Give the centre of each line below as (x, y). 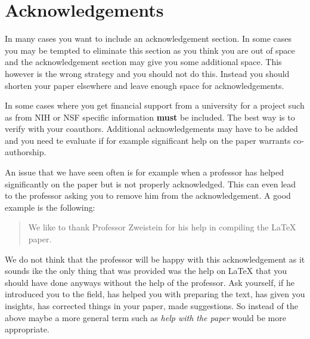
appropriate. (27, 329)
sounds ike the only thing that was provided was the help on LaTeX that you (146, 271)
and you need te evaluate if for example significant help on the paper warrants (148, 140)
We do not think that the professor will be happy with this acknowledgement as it (155, 259)
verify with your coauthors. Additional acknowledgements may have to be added (151, 129)
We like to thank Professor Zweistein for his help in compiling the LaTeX (162, 227)
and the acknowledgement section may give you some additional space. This (143, 62)
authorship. (26, 152)
